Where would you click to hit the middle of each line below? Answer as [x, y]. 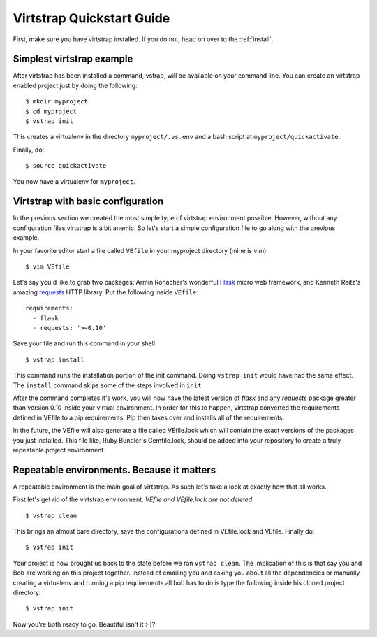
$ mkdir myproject [57, 102]
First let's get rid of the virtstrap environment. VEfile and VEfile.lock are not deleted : [133, 499]
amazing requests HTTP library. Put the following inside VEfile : [106, 292]
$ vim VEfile [47, 267]
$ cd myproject [51, 111]
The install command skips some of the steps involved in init [107, 385]
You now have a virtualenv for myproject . [74, 181]
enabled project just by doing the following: [75, 85]
